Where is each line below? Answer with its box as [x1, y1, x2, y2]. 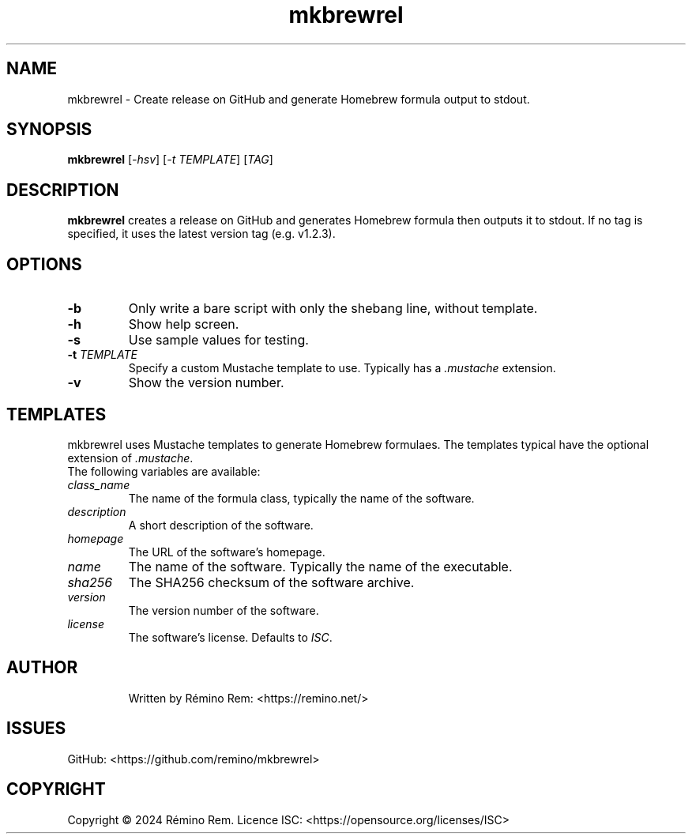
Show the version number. [128, 375, 284, 391]
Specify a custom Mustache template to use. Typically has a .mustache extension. [128, 361, 556, 375]
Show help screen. [128, 316, 239, 333]
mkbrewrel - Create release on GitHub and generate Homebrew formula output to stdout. [67, 92, 530, 106]
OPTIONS [6, 254, 82, 274]
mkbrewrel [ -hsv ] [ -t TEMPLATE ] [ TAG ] [67, 153, 273, 167]
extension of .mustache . [67, 450, 194, 465]
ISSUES [6, 718, 66, 739]
